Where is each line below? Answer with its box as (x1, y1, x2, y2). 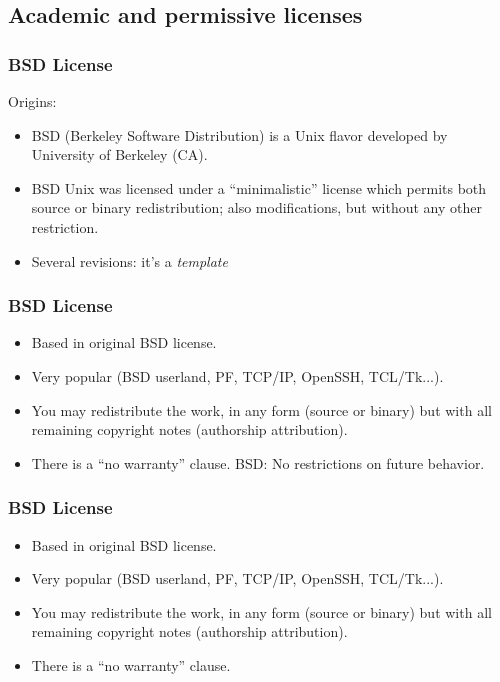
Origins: (8, 91, 57, 111)
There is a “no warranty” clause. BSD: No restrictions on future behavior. (31, 452, 485, 473)
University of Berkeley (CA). (31, 144, 208, 165)
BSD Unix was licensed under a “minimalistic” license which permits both (31, 177, 487, 198)
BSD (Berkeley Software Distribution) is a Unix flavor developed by (31, 124, 448, 145)
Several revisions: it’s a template (31, 250, 228, 271)
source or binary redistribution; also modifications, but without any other (31, 197, 482, 218)
